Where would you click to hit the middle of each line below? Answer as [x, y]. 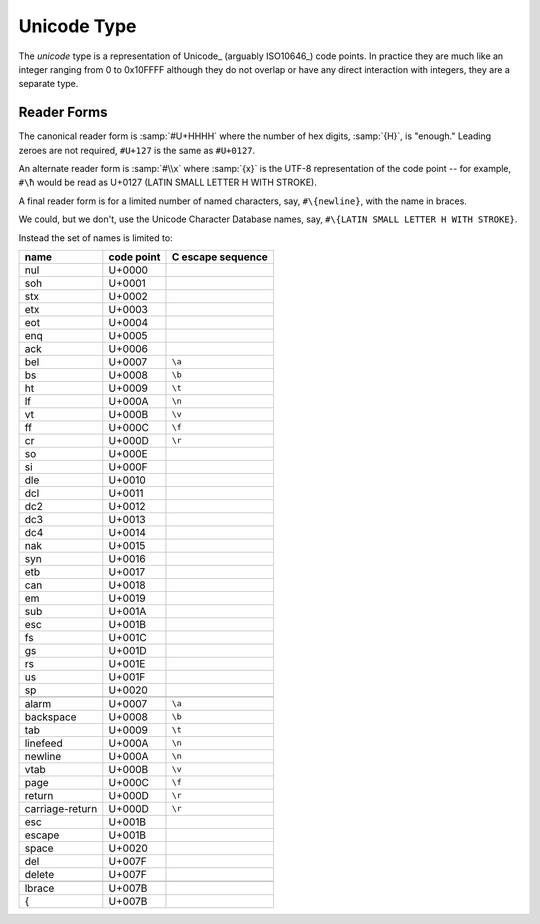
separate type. [48, 84]
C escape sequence [220, 257]
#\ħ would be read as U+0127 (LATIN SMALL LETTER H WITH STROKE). [167, 182]
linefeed [44, 743]
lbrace [39, 888]
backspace [50, 717]
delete [39, 874]
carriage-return [61, 808]
